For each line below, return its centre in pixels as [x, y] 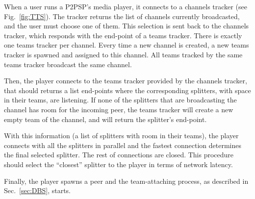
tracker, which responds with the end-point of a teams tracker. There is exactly [123, 35]
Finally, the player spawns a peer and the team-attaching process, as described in [126, 181]
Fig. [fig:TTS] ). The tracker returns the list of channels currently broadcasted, [122, 16]
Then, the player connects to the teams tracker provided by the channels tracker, [126, 81]
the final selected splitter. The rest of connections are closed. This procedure [119, 155]
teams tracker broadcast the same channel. [68, 64]
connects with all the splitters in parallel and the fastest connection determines [123, 145]
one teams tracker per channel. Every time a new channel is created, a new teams [127, 45]
